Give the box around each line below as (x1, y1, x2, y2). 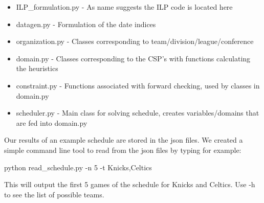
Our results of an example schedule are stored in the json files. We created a (4, 134, 243, 145)
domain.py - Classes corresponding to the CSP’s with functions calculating (16, 53, 251, 63)
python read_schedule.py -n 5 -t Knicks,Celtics (4, 162, 152, 172)
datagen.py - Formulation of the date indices (16, 18, 156, 29)
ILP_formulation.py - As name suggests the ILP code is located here (16, 2, 233, 12)
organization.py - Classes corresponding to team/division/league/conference (16, 36, 254, 47)
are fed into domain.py (16, 117, 87, 128)
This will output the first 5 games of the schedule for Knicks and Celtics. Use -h (4, 179, 255, 190)
